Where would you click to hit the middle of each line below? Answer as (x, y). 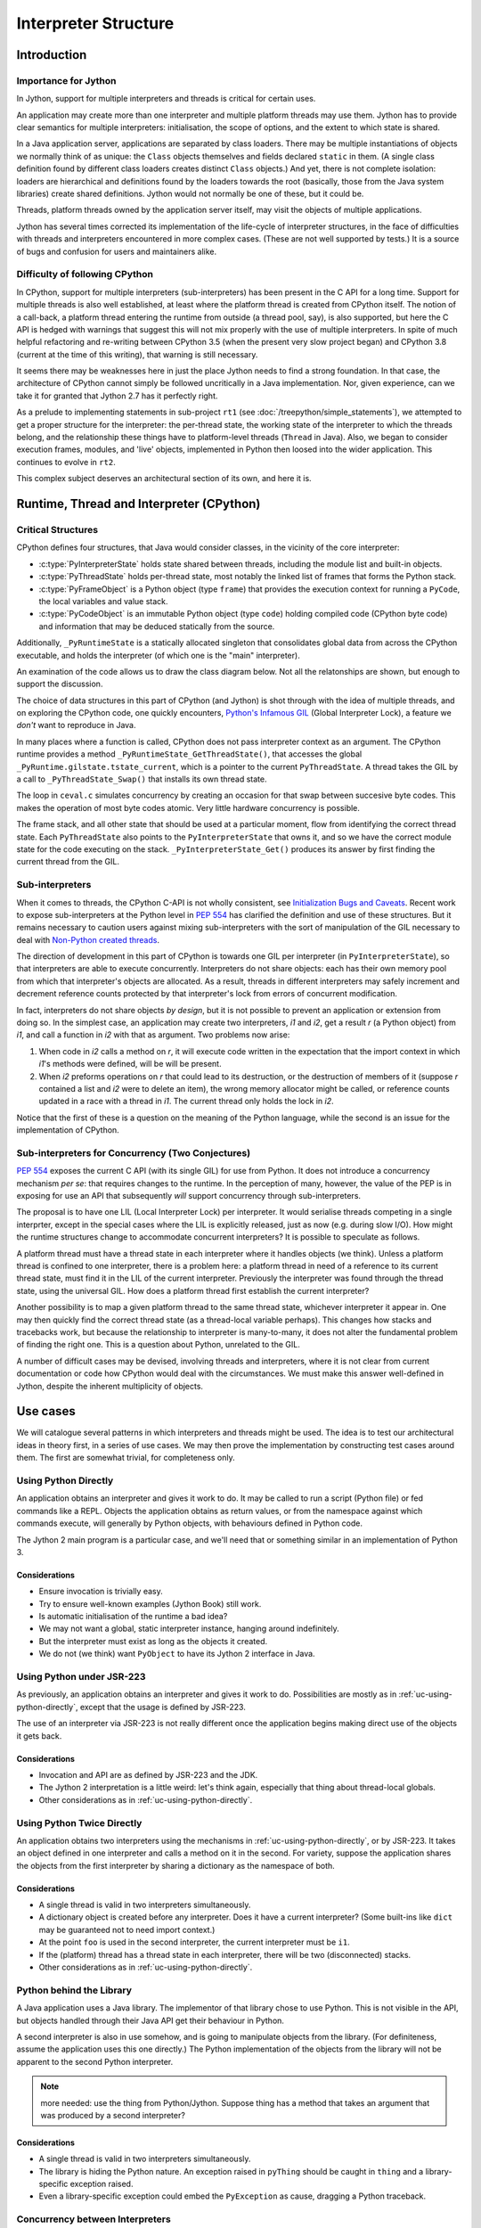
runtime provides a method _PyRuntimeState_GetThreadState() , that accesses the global (189, 754)
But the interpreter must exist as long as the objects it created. (153, 1641)
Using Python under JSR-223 (81, 1677)
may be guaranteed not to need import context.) (127, 1929)
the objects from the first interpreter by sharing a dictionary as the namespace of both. (176, 1865)
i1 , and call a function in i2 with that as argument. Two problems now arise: (153, 1035)
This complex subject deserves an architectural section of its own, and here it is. (164, 479)
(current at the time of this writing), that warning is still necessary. (137, 354)
